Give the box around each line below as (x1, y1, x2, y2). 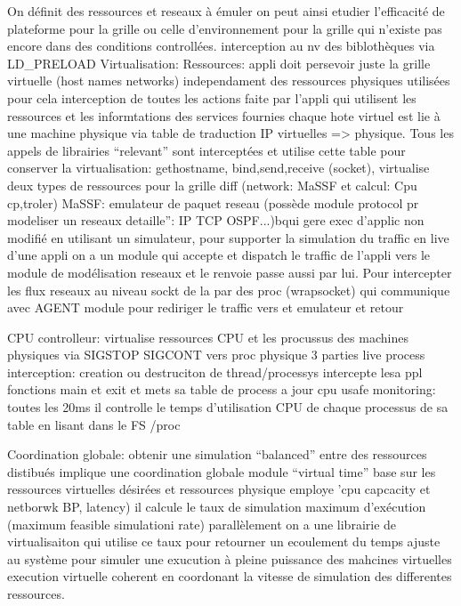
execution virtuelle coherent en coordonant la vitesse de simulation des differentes (7, 567, 452, 586)
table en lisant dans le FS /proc (7, 415, 181, 433)
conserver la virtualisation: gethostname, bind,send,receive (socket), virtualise (7, 158, 430, 177)
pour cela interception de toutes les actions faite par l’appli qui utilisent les (7, 88, 417, 107)
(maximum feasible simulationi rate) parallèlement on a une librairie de (7, 514, 397, 533)
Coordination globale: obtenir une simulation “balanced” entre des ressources (7, 445, 427, 464)
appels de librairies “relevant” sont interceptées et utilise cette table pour (7, 141, 406, 159)
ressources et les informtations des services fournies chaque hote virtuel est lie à (7, 106, 441, 125)
